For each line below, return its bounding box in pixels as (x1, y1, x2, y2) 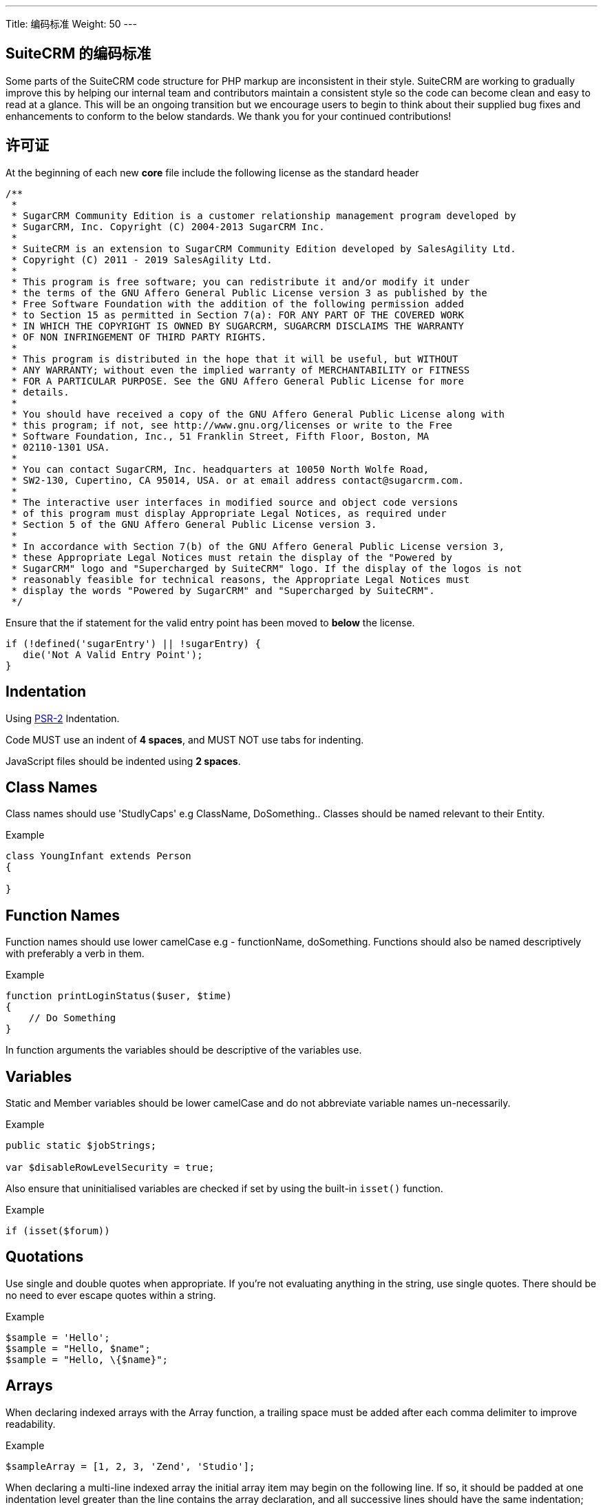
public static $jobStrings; (6, 1140, 157, 1151)
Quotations (6, 1248, 84, 1266)
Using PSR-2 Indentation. (6, 712, 120, 724)
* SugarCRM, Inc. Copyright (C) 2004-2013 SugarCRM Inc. (11, 221, 325, 232)
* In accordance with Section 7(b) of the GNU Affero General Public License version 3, (11, 540, 505, 552)
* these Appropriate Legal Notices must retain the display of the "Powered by (11, 551, 453, 563)
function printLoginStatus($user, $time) (6, 990, 232, 1002)
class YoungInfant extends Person (6, 850, 191, 862)
